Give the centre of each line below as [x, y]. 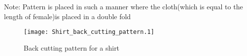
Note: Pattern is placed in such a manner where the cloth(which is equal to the [123, 6]
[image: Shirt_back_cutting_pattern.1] [89, 32]
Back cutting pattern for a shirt [72, 47]
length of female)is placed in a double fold [68, 16]
